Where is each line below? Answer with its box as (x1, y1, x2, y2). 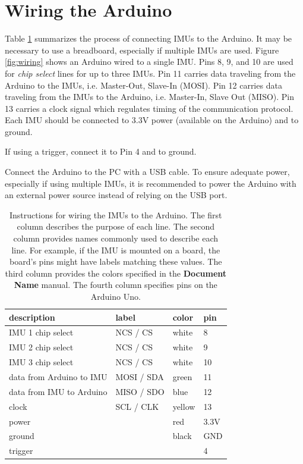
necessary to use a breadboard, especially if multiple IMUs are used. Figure (5, 43, 279, 56)
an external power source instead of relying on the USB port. (5, 189, 228, 201)
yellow (172, 400, 195, 412)
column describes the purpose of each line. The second (17, 220, 215, 233)
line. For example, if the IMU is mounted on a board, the (11, 243, 220, 256)
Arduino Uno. (90, 290, 141, 302)
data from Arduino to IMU (9, 370, 108, 383)
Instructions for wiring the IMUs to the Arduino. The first (10, 208, 222, 221)
